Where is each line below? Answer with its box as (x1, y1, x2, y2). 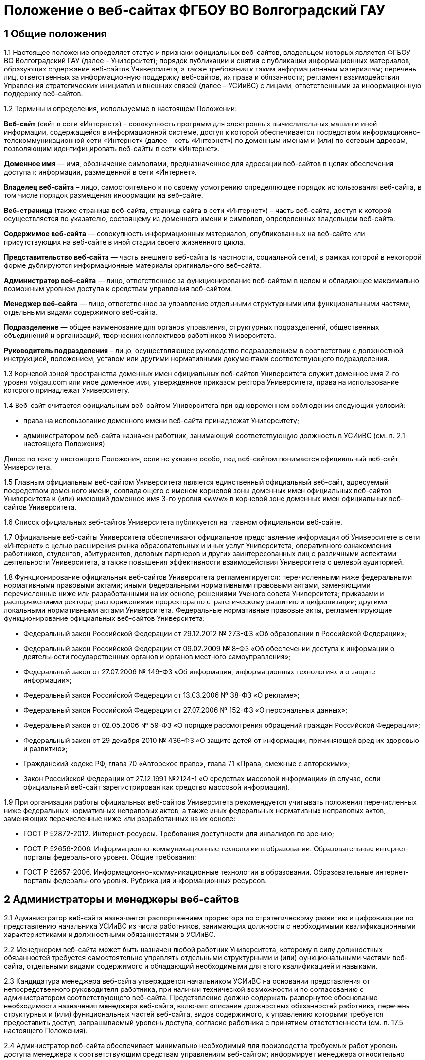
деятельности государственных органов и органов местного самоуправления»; (23, 653, 291, 661)
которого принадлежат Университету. (4, 386, 130, 395)
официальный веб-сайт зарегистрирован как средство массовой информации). (23, 783, 290, 792)
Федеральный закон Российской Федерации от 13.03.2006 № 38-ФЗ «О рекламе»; (23, 691, 300, 700)
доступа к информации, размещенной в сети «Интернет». (4, 168, 197, 177)
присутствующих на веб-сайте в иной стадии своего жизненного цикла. (4, 238, 245, 247)
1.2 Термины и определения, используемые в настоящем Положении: (4, 105, 237, 113)
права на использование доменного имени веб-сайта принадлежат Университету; (23, 416, 300, 425)
